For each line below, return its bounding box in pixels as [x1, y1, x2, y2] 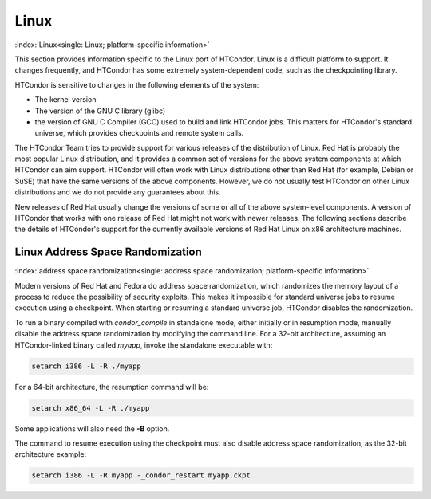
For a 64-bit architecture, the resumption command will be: [14, 382, 209, 391]
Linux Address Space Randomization [14, 246, 203, 259]
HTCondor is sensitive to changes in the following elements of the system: [14, 80, 259, 89]
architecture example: [14, 450, 87, 459]
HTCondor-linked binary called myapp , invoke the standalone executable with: [14, 340, 273, 350]
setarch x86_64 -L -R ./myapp [31, 403, 150, 412]
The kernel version [34, 95, 97, 104]
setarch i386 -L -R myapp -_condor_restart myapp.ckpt [31, 471, 251, 480]
